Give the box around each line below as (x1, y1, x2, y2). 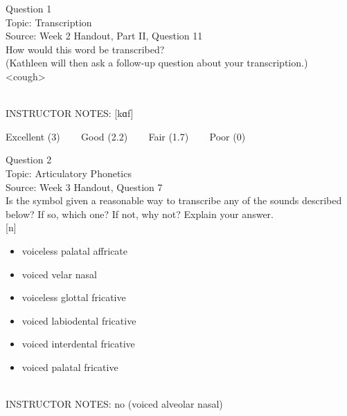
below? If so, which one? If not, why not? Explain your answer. (6, 206, 274, 221)
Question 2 (6, 152, 52, 167)
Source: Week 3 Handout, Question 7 (6, 179, 163, 194)
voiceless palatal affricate (21, 243, 128, 257)
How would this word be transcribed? (6, 42, 165, 56)
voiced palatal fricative (21, 359, 118, 374)
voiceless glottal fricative (21, 290, 126, 305)
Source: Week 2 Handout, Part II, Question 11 (6, 28, 203, 43)
